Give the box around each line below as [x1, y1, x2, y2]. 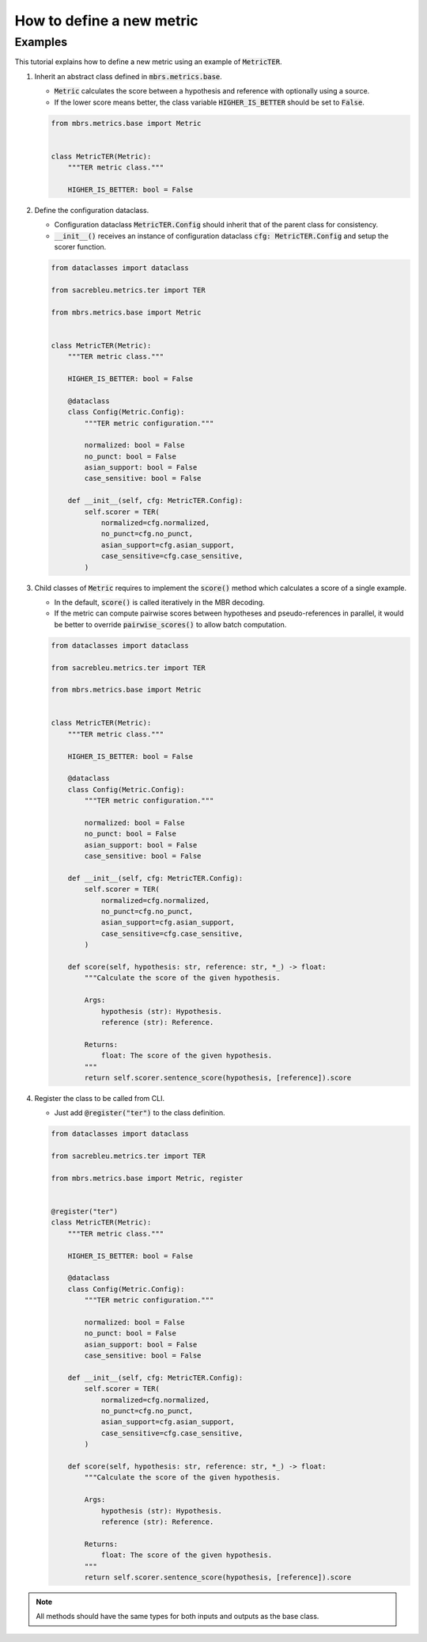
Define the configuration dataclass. [34, 205, 149, 215]
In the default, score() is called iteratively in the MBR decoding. [54, 597, 265, 607]
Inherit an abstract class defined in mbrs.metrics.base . [34, 71, 223, 81]
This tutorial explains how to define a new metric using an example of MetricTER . [14, 57, 282, 67]
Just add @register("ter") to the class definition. [54, 1108, 225, 1118]
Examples [14, 35, 68, 49]
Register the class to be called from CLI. [34, 1093, 165, 1103]
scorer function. [54, 242, 107, 252]
